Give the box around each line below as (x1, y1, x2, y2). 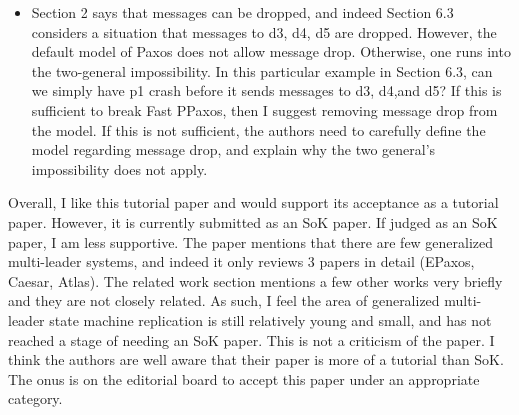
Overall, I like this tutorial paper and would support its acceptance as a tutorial (8, 192, 499, 213)
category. (8, 388, 63, 409)
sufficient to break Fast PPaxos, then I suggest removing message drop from (31, 99, 498, 120)
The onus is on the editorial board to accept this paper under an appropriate (8, 368, 480, 389)
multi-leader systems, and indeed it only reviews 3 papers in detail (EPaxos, (8, 251, 475, 272)
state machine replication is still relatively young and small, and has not (49, 309, 492, 330)
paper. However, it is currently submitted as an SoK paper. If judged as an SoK (8, 211, 498, 232)
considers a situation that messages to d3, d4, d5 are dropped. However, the (31, 21, 497, 42)
